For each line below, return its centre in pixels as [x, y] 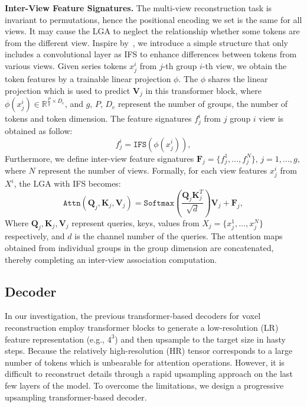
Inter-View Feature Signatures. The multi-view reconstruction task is [138, 8]
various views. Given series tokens [66, 65]
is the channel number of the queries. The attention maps [179, 236]
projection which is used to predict [68, 90]
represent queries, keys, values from [135, 222]
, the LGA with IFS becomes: [67, 183]
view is [271, 118]
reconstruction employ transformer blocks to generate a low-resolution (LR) [142, 327]
